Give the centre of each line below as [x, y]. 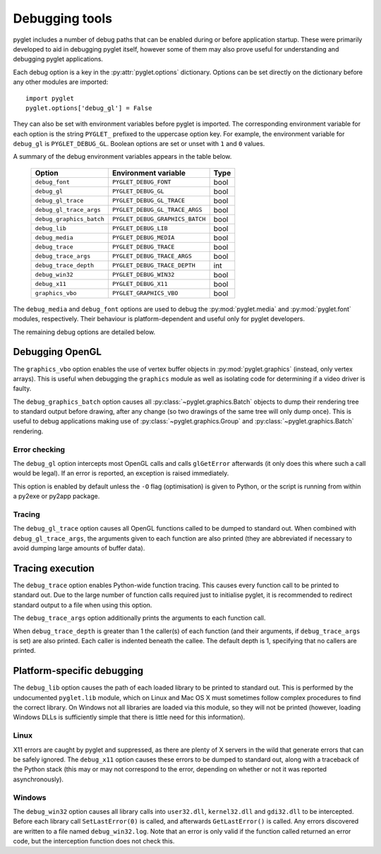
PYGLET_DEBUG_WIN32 [143, 275]
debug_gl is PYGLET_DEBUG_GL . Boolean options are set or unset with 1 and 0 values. [139, 144]
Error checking [39, 450]
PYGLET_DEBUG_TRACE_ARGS [152, 257]
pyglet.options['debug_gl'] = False [89, 108]
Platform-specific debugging [78, 671]
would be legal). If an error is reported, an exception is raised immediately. [121, 474]
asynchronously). [38, 779]
